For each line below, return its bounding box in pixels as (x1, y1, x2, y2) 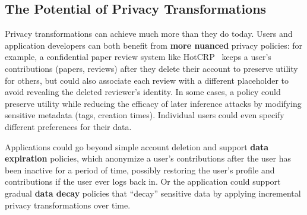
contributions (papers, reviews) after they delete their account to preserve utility (5, 62, 298, 74)
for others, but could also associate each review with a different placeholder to (5, 74, 289, 86)
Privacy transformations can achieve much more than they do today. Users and (5, 27, 293, 40)
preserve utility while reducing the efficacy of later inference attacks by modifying (5, 97, 302, 109)
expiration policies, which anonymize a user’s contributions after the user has (5, 152, 291, 165)
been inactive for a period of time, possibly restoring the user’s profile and (5, 163, 275, 176)
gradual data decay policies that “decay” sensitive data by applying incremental (5, 186, 301, 199)
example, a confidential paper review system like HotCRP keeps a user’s (5, 50, 271, 63)
